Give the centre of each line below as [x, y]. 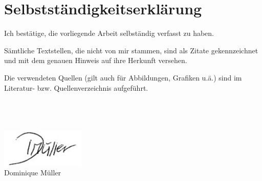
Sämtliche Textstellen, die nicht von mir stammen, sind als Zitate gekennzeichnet [131, 50]
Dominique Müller [33, 173]
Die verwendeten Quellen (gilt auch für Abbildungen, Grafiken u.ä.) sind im [123, 77]
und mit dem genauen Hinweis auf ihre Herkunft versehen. [96, 60]
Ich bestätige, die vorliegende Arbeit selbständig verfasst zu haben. [109, 33]
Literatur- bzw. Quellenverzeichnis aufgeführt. [76, 87]
